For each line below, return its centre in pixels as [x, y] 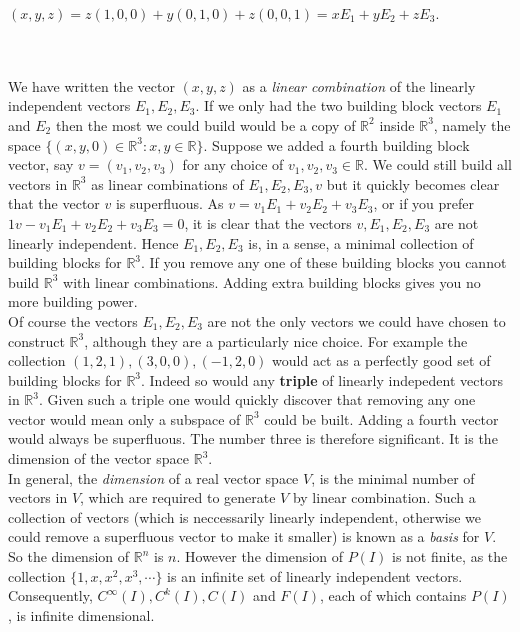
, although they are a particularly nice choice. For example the [276, 340]
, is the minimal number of [393, 477]
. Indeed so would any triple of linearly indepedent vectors [322, 379]
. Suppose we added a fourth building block [336, 144]
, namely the [472, 124]
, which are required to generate [178, 497]
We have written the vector [91, 85]
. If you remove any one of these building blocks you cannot [324, 262]
